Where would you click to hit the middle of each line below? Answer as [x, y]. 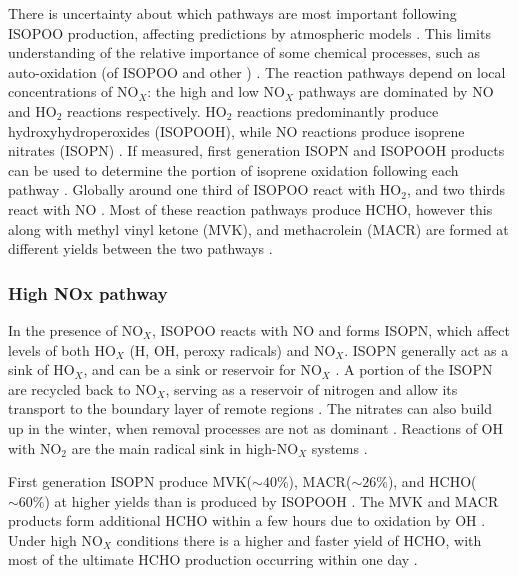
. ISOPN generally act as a [426, 349]
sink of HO [41, 369]
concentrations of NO [73, 91]
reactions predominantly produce [338, 110]
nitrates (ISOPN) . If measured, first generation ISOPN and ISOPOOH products [256, 150]
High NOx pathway [88, 292]
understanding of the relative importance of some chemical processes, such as [244, 52]
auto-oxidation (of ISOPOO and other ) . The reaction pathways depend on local [257, 71]
